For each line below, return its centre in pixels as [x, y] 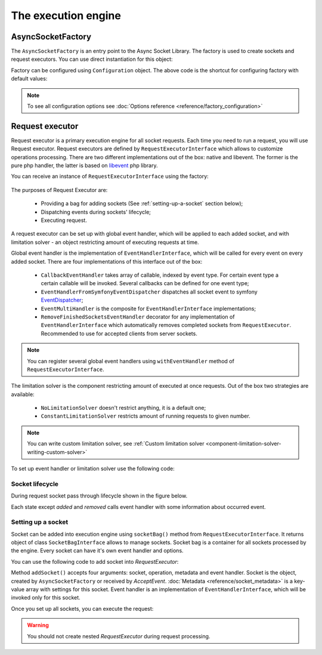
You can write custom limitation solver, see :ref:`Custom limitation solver [116, 444]
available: [23, 394]
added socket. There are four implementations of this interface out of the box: [107, 261]
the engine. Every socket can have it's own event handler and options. [97, 551]
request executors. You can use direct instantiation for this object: [92, 59]
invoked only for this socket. [46, 598]
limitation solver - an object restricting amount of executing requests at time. [105, 242]
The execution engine [66, 16]
